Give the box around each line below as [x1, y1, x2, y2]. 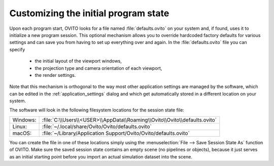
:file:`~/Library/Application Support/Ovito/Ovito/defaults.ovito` [42, 130, 190, 137]
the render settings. [35, 72, 76, 78]
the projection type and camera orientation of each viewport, [35, 65, 162, 71]
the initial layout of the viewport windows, [35, 58, 122, 64]
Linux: [12, 123, 27, 130]
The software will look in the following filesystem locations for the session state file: [9, 107, 185, 113]
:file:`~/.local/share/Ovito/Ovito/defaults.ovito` [42, 123, 152, 130]
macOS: [12, 130, 31, 137]
